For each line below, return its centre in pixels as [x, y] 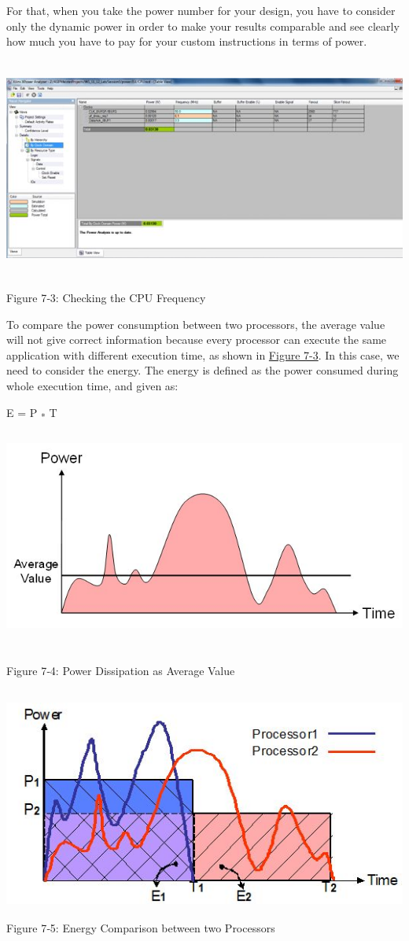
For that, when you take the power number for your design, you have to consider [201, 10]
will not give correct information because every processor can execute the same [197, 339]
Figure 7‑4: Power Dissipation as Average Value [121, 671]
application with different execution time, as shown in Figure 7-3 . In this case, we [203, 354]
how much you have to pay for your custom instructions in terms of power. [187, 41]
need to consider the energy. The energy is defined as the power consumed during [203, 370]
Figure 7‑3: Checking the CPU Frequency [106, 298]
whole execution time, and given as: [92, 386]
